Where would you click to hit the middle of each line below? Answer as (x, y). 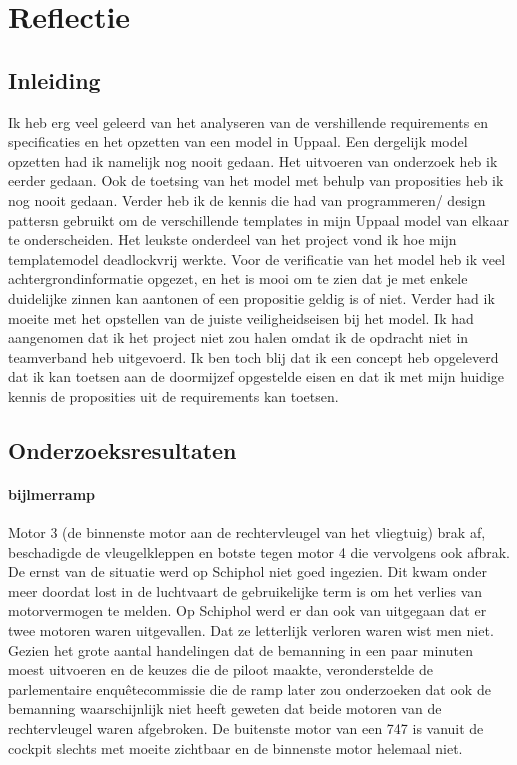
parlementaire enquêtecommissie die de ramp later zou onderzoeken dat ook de (249, 688)
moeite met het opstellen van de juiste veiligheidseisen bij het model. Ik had (241, 317)
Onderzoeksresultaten (122, 449)
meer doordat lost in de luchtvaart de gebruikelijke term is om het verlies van (245, 590)
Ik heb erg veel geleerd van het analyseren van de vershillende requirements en (248, 121)
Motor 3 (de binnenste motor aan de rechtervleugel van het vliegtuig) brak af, (247, 532)
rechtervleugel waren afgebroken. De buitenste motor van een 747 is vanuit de (246, 728)
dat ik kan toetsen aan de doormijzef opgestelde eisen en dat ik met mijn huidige (256, 376)
